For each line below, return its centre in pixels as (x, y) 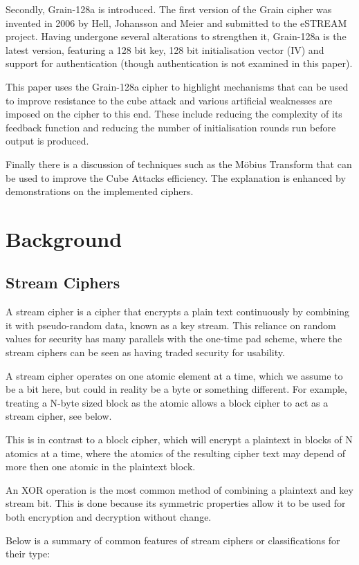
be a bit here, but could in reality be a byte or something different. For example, (176, 389)
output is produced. (47, 141)
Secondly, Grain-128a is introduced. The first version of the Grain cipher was (169, 9)
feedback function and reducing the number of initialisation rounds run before (171, 127)
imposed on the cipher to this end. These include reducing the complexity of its (174, 114)
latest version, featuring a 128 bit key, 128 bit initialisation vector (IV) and (165, 49)
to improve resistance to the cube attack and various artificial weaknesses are (169, 100)
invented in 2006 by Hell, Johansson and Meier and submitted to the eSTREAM (176, 22)
